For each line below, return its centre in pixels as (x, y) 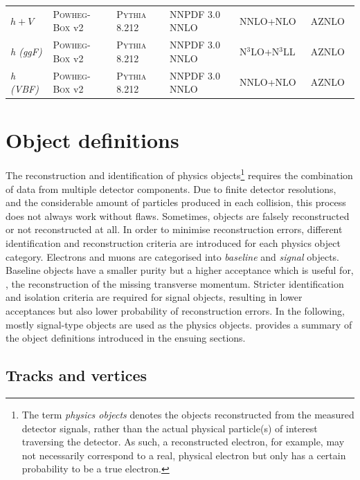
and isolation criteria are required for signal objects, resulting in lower (154, 297)
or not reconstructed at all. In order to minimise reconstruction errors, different (174, 229)
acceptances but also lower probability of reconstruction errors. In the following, (175, 311)
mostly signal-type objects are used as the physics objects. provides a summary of (179, 324)
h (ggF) (26, 51)
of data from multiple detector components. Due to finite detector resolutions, (171, 188)
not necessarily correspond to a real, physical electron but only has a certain (184, 455)
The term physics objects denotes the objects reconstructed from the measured (188, 415)
